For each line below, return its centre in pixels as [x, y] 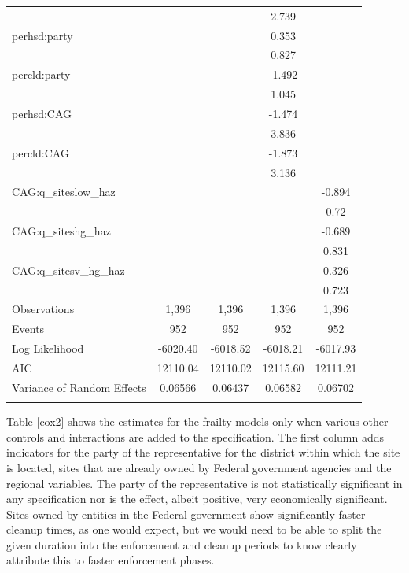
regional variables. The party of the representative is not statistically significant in [204, 483]
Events [28, 329]
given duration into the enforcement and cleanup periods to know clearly [182, 544]
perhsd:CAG [42, 113]
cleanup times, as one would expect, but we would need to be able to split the [194, 529]
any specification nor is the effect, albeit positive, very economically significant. [197, 499]
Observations [43, 309]
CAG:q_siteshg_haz [61, 231]
